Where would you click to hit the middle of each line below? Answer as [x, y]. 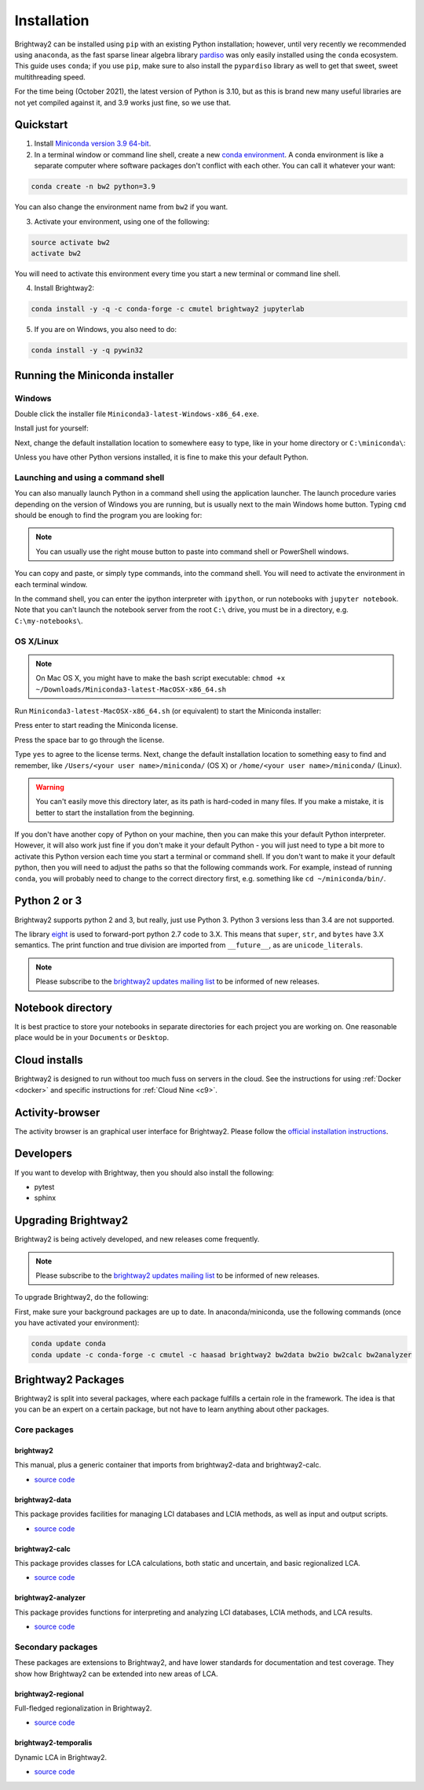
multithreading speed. [50, 77]
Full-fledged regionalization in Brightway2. [83, 1708]
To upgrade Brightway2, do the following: [82, 1297]
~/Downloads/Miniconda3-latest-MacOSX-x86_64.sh [131, 689]
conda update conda [68, 1344]
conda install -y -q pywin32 [87, 351]
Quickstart [41, 125]
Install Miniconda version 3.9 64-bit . [93, 144]
